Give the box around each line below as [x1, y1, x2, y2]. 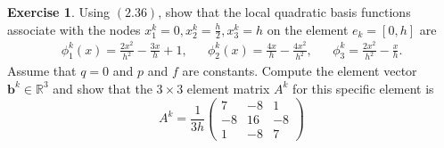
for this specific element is [292, 78, 434, 97]
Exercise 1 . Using [7, 3, 111, 21]
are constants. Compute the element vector [182, 62, 417, 80]
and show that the [53, 78, 152, 97]
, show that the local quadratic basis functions [158, 3, 411, 21]
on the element [267, 20, 349, 38]
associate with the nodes [7, 20, 141, 38]
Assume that [7, 62, 77, 80]
